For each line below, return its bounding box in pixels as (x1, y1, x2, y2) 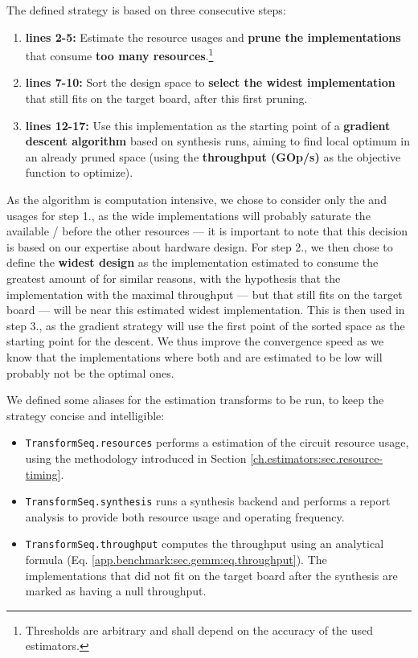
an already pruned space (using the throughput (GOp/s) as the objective (25, 148, 401, 165)
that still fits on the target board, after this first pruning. (25, 90, 308, 107)
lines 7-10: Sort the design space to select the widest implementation (25, 74, 395, 91)
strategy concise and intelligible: (6, 407, 165, 423)
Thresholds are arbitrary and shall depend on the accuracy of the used (25, 621, 374, 638)
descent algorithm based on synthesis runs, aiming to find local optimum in (25, 133, 411, 149)
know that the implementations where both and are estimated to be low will (6, 348, 383, 365)
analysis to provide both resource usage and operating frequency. (25, 508, 345, 525)
